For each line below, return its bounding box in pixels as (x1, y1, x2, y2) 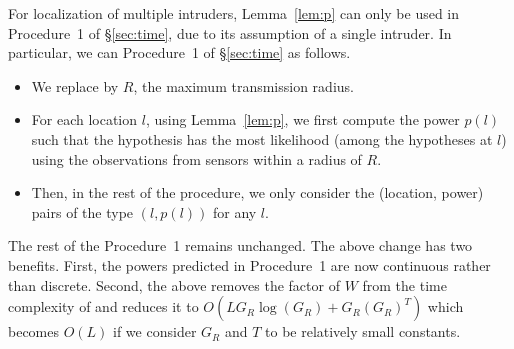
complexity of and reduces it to (8, 296, 199, 317)
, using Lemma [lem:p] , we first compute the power (145, 109, 460, 130)
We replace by (31, 75, 119, 96)
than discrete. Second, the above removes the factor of (8, 274, 340, 295)
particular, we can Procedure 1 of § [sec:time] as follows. (8, 42, 351, 63)
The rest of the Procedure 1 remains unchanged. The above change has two (8, 235, 473, 256)
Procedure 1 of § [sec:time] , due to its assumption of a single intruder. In (8, 22, 452, 43)
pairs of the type (31, 201, 134, 222)
